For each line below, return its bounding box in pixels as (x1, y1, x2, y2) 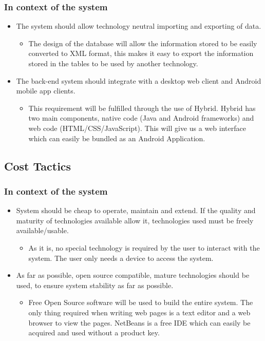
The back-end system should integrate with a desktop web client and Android (16, 75, 261, 86)
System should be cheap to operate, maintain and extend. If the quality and (16, 205, 256, 216)
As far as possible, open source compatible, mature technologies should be (16, 270, 250, 280)
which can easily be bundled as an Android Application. (28, 132, 205, 143)
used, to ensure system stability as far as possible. (16, 279, 174, 290)
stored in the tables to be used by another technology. (28, 58, 198, 68)
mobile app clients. (16, 85, 75, 96)
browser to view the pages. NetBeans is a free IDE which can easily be (28, 317, 251, 328)
